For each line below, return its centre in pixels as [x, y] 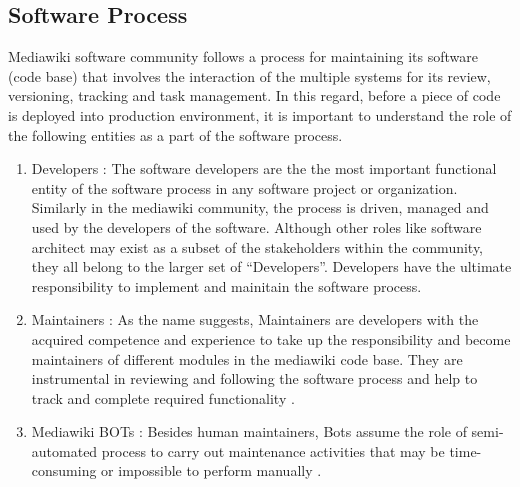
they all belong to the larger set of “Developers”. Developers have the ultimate [271, 266]
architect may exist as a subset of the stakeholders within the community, [257, 246]
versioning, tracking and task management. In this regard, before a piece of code [254, 95]
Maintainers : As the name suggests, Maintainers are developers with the [255, 319]
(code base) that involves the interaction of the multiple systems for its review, [249, 75]
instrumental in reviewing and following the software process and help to [254, 378]
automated [64, 450]
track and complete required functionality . [163, 397]
